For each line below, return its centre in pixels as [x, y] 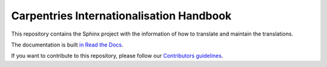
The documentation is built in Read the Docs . [67, 45]
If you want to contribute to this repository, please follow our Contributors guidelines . [117, 56]
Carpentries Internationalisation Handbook [121, 16]
